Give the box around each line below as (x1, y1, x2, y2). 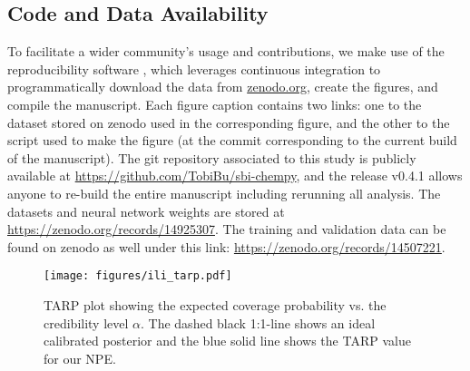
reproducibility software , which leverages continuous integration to (7, 59, 381, 78)
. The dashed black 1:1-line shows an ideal (141, 313, 376, 332)
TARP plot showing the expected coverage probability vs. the (44, 295, 387, 314)
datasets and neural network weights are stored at (7, 201, 285, 220)
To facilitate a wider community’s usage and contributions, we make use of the (7, 42, 445, 61)
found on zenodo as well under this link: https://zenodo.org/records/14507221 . (7, 237, 446, 256)
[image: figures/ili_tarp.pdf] (44, 269, 232, 283)
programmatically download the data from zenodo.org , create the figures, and (7, 77, 438, 96)
